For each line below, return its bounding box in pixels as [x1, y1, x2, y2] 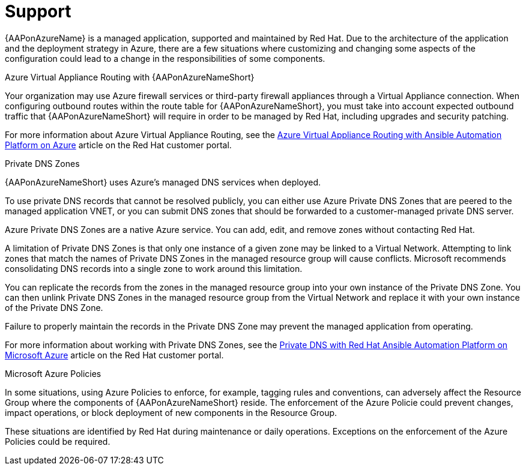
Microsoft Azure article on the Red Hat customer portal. [5, 349, 224, 360]
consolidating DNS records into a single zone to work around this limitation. [5, 263, 303, 274]
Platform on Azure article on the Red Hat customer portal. [5, 139, 232, 150]
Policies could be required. [5, 436, 110, 447]
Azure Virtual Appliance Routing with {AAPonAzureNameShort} [5, 71, 255, 82]
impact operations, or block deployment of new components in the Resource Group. [5, 407, 337, 418]
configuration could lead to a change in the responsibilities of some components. [5, 53, 325, 64]
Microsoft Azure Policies [5, 368, 101, 379]
